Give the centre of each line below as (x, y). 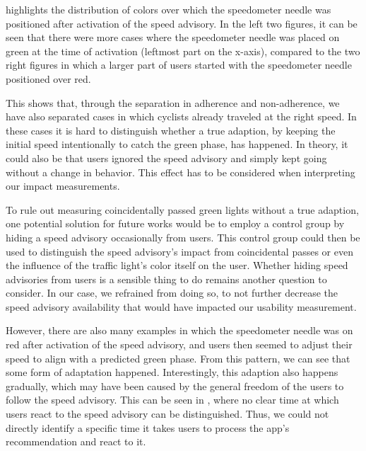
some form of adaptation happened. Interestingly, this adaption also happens (172, 372)
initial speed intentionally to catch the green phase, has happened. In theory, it (177, 144)
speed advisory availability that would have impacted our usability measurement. (181, 306)
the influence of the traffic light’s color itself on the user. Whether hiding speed (177, 265)
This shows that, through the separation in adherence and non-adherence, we (173, 102)
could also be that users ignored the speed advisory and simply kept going (166, 158)
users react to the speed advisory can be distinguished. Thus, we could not (167, 414)
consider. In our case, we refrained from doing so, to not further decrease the (172, 293)
